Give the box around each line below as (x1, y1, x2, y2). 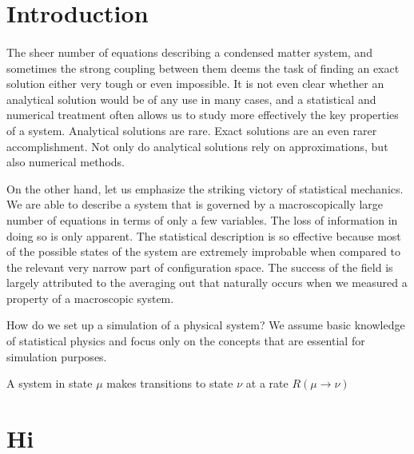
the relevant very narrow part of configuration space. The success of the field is (6, 258, 393, 275)
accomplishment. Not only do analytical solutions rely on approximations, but (6, 137, 388, 154)
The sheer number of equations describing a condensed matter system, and (6, 43, 372, 60)
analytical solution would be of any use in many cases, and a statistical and (6, 90, 376, 107)
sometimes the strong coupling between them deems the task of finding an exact (6, 59, 400, 76)
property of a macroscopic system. (6, 289, 174, 306)
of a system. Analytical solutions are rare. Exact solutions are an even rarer (6, 121, 377, 138)
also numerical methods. (6, 153, 125, 170)
